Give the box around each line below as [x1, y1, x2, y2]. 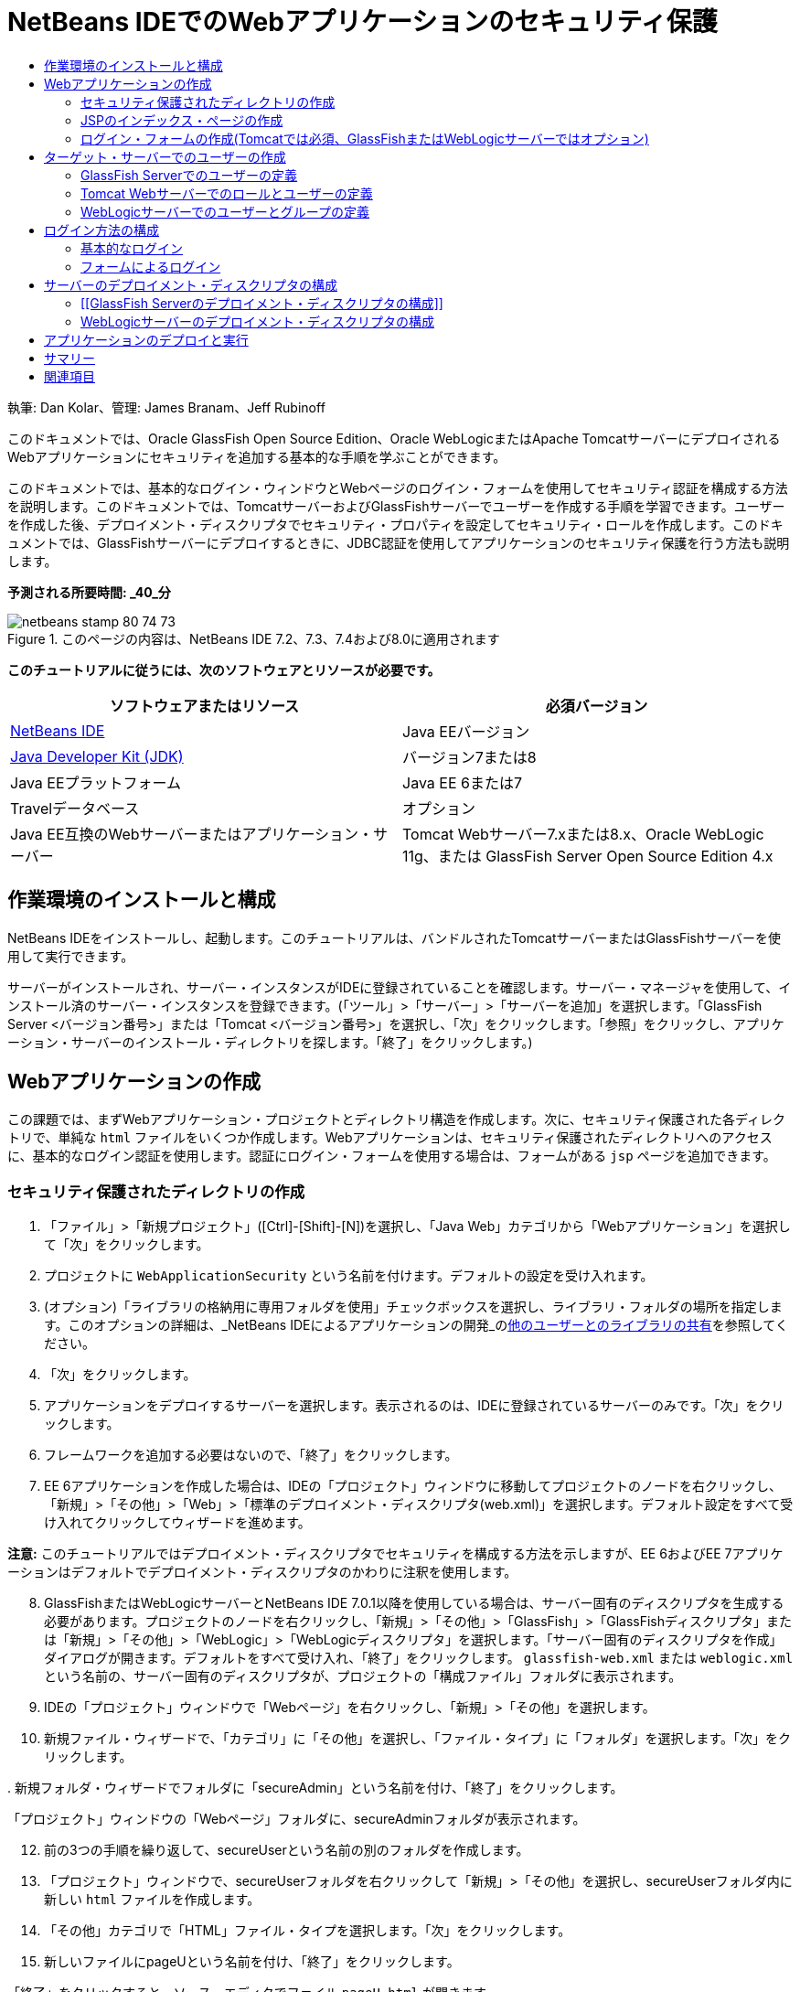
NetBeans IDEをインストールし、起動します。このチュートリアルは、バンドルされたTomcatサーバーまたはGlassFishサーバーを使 [7, 929, 782, 946]
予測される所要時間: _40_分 [7, 584, 171, 600]
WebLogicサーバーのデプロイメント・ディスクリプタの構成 [80, 313, 434, 329]
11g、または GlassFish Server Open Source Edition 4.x [402, 846, 773, 865]
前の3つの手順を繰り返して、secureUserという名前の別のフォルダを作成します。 [44, 1842, 529, 1858]
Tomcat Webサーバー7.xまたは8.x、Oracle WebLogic [402, 824, 764, 843]
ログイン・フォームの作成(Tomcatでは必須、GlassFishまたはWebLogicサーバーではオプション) [80, 130, 649, 146]
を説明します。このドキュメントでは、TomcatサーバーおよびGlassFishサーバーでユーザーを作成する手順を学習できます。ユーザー [7, 498, 785, 514]
